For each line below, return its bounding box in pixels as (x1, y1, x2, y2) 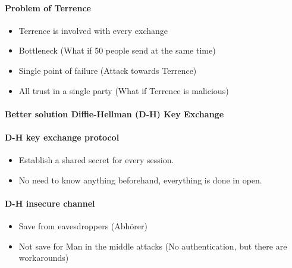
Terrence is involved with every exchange (18, 24, 168, 36)
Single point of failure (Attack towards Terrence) (18, 64, 197, 76)
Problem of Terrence (5, 1, 91, 14)
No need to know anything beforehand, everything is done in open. (18, 173, 262, 186)
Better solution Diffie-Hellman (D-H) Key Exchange (5, 107, 224, 120)
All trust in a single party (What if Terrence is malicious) (18, 84, 229, 96)
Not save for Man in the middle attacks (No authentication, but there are (18, 239, 287, 252)
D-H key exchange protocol (5, 130, 120, 143)
